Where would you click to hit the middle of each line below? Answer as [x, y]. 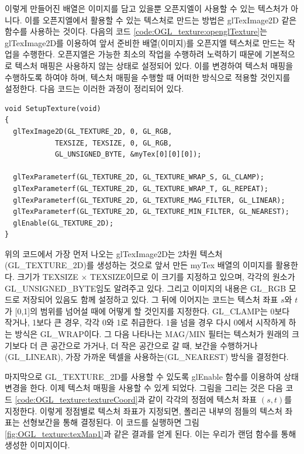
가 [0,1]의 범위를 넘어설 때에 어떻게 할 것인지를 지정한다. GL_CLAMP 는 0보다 [147, 311]
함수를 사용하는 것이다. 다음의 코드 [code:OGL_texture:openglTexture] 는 [136, 31]
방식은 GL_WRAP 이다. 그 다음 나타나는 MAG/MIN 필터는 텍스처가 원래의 [152, 334]
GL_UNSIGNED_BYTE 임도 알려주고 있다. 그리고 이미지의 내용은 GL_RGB [146, 288]
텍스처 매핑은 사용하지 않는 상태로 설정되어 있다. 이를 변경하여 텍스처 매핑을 [154, 65]
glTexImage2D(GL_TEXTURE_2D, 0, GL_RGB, [93, 131]
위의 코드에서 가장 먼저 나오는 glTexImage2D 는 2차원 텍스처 [114, 253]
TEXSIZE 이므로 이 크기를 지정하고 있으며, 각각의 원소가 [193, 277]
